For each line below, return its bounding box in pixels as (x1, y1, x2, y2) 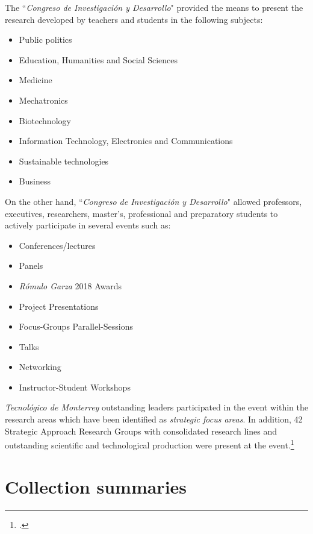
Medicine (19, 74, 52, 86)
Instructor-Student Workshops (19, 380, 131, 393)
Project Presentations (19, 300, 99, 312)
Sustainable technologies (19, 154, 109, 167)
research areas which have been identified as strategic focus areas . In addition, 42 (5, 413, 303, 426)
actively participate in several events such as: (5, 219, 171, 231)
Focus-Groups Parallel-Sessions (19, 320, 133, 333)
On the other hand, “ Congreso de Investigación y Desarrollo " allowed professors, (5, 195, 302, 207)
